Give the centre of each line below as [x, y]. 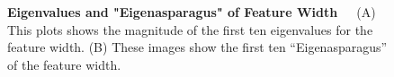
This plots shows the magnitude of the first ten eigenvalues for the [190, 29]
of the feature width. [64, 64]
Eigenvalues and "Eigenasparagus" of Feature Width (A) [192, 12]
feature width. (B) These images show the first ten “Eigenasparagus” [197, 47]
